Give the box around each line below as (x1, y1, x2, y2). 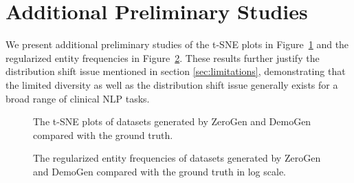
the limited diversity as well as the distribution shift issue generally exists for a (5, 77, 338, 91)
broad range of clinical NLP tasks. (5, 91, 150, 105)
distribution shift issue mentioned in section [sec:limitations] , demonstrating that (5, 64, 346, 78)
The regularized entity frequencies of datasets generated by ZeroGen (33, 151, 321, 165)
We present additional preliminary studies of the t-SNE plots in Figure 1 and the (5, 37, 349, 52)
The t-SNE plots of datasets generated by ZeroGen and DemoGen (33, 114, 311, 129)
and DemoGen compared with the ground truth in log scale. (33, 164, 287, 178)
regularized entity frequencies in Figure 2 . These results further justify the (5, 50, 320, 65)
